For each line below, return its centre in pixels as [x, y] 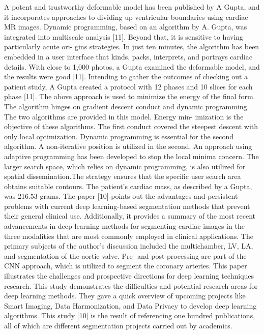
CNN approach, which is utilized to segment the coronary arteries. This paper [126, 266]
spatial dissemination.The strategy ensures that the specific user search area [123, 176]
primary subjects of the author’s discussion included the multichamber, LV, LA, [129, 246]
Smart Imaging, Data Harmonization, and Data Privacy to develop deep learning [130, 305]
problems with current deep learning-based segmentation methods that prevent [127, 206]
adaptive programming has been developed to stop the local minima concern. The [131, 156]
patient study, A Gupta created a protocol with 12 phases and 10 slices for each [128, 86]
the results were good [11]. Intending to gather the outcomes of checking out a [126, 77]
